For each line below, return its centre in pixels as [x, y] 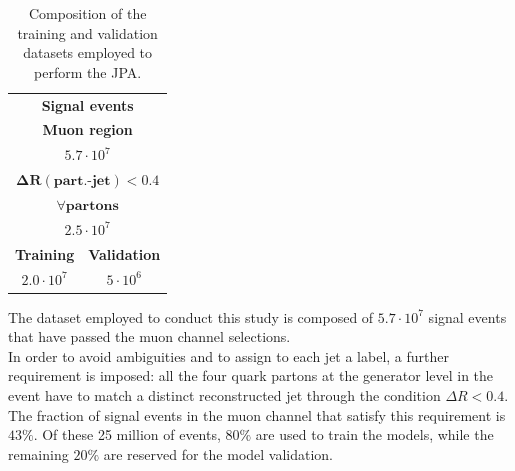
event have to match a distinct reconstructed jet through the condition [224, 395]
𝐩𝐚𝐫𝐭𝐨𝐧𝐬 [92, 206]
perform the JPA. [88, 71]
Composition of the [87, 13]
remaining [38, 453]
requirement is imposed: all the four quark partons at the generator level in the [251, 375]
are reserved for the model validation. [218, 453]
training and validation [87, 32]
